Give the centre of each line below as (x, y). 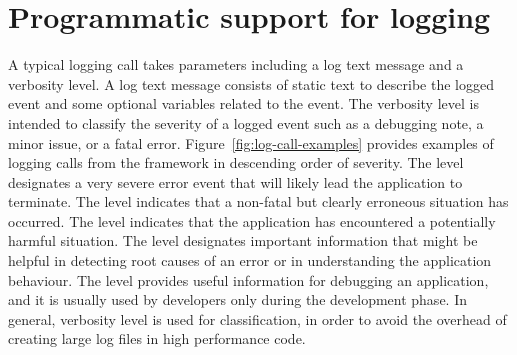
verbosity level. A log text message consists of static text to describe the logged (251, 83)
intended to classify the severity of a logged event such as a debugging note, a (246, 122)
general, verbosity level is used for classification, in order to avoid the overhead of (257, 318)
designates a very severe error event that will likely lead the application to (235, 181)
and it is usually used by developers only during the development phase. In (237, 299)
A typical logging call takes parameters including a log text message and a (236, 64)
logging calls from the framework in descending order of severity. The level (236, 162)
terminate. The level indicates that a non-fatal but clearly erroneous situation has (258, 201)
